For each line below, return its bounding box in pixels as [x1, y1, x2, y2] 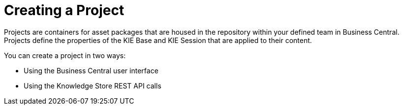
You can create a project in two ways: [4, 51, 126, 60]
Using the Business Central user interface [24, 66, 158, 75]
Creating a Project [4, 2, 124, 19]
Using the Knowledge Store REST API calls [24, 81, 161, 90]
